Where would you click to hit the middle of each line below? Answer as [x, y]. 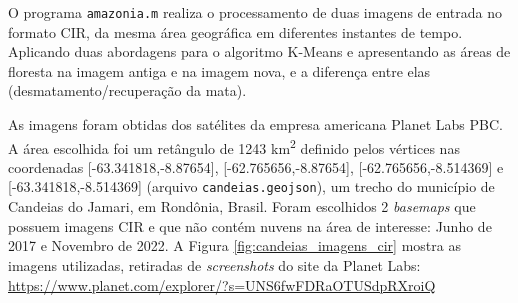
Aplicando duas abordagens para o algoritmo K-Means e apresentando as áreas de [259, 51]
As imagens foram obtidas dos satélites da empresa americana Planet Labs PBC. [255, 124]
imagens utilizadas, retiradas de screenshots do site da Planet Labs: [214, 264]
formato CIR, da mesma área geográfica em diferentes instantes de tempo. [235, 31]
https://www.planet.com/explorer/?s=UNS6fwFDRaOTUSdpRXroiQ [222, 284]
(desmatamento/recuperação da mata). [127, 90]
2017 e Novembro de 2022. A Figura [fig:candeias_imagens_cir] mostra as [234, 245]
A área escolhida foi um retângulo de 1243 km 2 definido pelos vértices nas [234, 146]
